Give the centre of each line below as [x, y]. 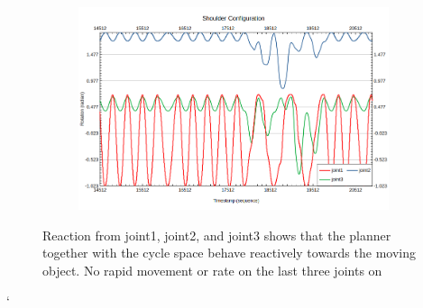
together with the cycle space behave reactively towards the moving [229, 253]
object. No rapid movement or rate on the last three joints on [212, 270]
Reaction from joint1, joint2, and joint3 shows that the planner [217, 235]
